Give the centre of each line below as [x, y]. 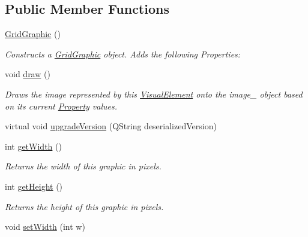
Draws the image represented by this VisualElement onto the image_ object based [154, 94]
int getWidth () [33, 146]
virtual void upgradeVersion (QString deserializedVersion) [111, 126]
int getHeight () [34, 186]
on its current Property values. [61, 106]
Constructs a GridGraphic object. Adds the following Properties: [123, 54]
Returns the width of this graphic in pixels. [83, 166]
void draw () [28, 74]
